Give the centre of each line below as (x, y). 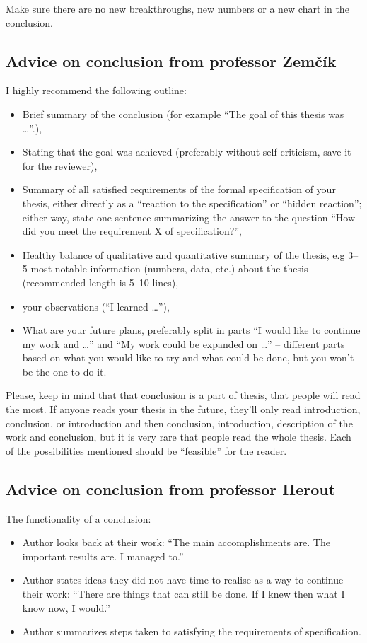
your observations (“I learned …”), (96, 306)
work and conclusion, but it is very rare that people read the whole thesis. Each (179, 437)
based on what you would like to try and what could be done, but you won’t (188, 358)
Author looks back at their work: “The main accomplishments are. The (176, 542)
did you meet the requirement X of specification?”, (132, 231)
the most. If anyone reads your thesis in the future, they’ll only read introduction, (183, 409)
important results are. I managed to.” (103, 556)
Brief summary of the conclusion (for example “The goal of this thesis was (183, 114)
